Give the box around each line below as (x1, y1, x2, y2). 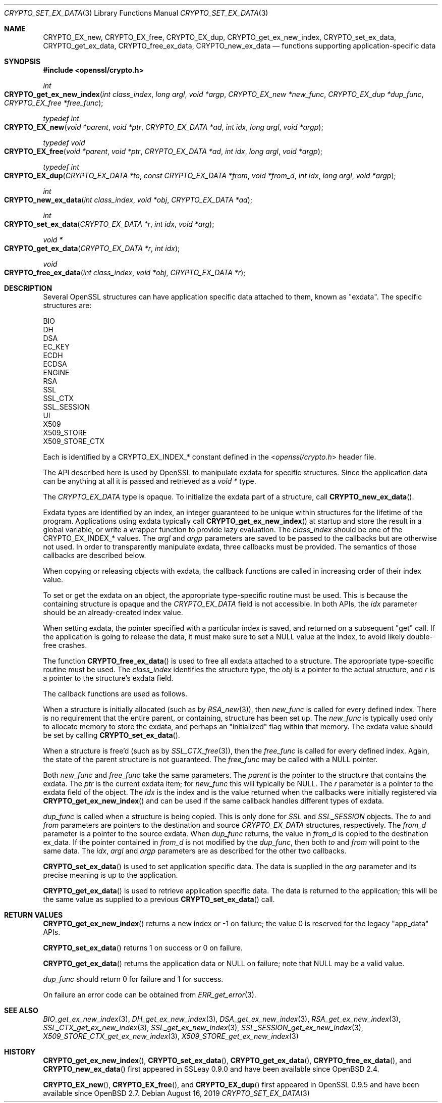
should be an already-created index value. (43, 608, 183, 617)
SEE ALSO (4, 1006, 38, 1015)
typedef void (43, 138, 85, 147)
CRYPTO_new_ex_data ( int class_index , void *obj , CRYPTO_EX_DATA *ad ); (4, 195, 253, 204)
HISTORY (4, 1047, 36, 1056)
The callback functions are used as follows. (43, 689, 187, 698)
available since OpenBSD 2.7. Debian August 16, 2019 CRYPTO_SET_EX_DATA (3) (43, 1089, 310, 1097)
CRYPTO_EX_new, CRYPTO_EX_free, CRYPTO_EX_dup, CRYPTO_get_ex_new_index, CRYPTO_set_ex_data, (43, 33, 396, 41)
